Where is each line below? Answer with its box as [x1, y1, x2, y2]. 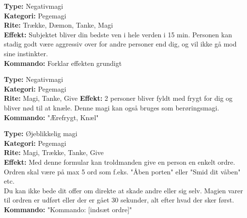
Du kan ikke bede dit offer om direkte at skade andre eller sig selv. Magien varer [4, 185, 243, 195]
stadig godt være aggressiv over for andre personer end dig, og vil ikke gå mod [4, 39, 237, 49]
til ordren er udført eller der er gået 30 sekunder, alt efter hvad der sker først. [4, 195, 234, 205]
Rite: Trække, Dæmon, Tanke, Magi [4, 20, 113, 30]
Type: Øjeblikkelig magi [4, 128, 77, 139]
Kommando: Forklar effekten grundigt [4, 58, 122, 68]
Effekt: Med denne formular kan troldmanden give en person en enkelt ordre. [4, 156, 235, 167]
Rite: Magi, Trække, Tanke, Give [4, 147, 104, 157]
